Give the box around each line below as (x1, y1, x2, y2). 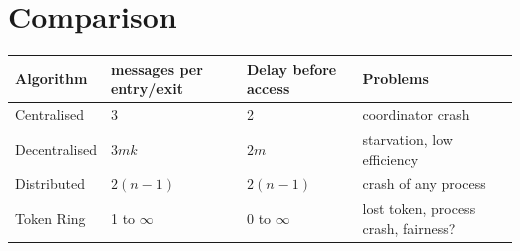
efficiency (362, 148, 419, 169)
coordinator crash (362, 104, 470, 125)
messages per (110, 58, 203, 79)
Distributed (15, 173, 85, 194)
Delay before (247, 58, 337, 79)
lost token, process (362, 198, 476, 219)
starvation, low (362, 128, 453, 149)
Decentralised (15, 138, 97, 159)
